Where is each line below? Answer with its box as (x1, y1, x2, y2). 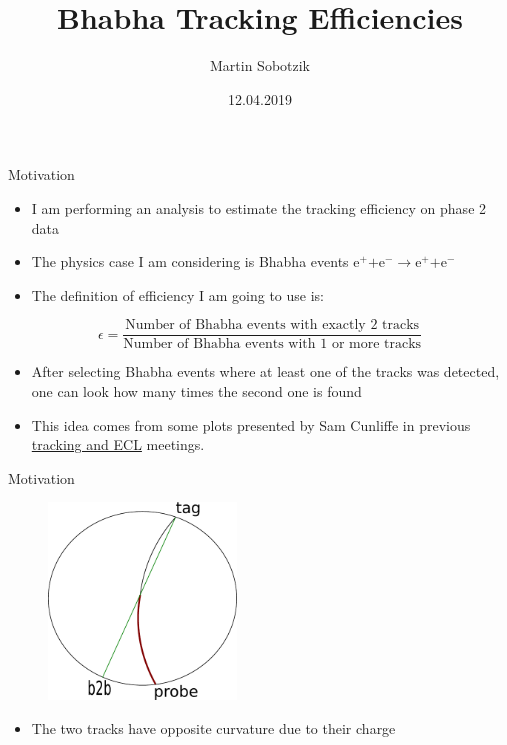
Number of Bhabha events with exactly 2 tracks (125, 318, 420, 333)
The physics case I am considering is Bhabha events (31, 251, 349, 272)
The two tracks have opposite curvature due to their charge (31, 717, 396, 738)
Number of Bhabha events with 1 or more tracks (123, 337, 422, 352)
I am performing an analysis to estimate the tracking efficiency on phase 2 (31, 197, 487, 218)
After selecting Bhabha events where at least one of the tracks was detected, (31, 361, 500, 382)
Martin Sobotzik (209, 55, 310, 76)
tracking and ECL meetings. (31, 434, 205, 455)
